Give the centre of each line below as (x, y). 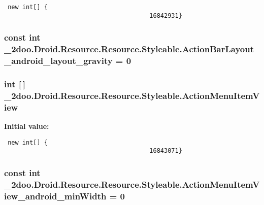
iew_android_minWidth (55, 196)
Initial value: (27, 126)
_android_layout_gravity (58, 61)
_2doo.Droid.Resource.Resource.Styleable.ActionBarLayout (129, 49)
